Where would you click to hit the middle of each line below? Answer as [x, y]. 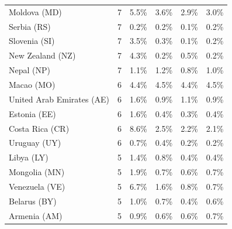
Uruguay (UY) [35, 143]
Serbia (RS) [30, 26]
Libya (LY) [29, 157]
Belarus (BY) [33, 201]
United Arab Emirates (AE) [59, 99]
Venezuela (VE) [37, 186]
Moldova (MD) [35, 11]
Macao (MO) [32, 84]
